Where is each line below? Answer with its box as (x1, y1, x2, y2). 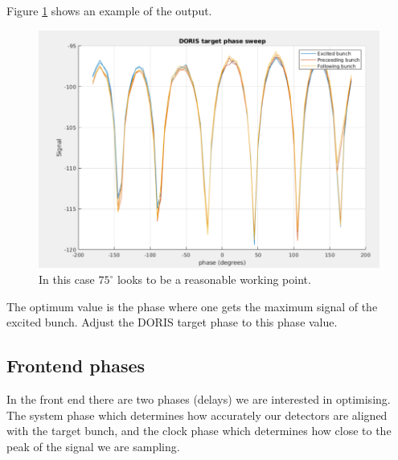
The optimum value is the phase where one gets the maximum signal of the (6, 298, 378, 314)
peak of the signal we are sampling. (6, 437, 180, 454)
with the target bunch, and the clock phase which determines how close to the (6, 422, 392, 439)
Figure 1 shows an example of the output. (6, 2, 212, 18)
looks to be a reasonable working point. (117, 271, 311, 287)
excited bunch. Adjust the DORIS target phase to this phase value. (6, 314, 338, 331)
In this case (39, 271, 95, 287)
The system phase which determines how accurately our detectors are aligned (6, 406, 388, 423)
